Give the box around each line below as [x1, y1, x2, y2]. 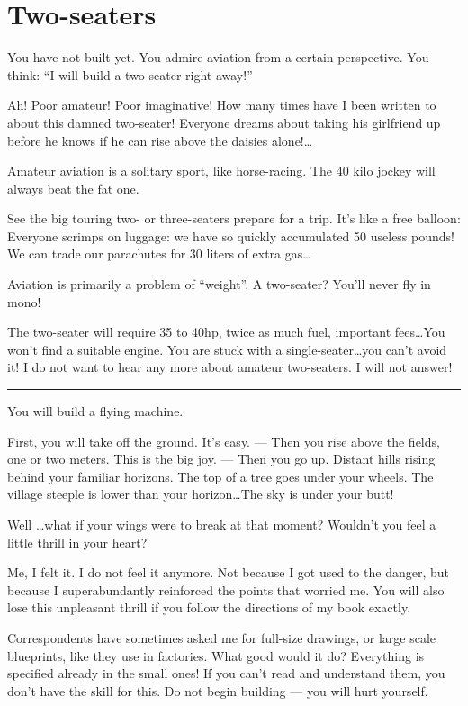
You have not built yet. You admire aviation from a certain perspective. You [7, 48, 429, 67]
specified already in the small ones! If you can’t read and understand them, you [7, 664, 445, 683]
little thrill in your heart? [7, 532, 148, 551]
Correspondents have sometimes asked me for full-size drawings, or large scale [7, 628, 436, 647]
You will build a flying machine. [7, 402, 184, 421]
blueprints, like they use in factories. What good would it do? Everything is [7, 646, 425, 665]
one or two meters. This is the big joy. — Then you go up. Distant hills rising [7, 449, 436, 468]
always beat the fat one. [7, 178, 139, 197]
